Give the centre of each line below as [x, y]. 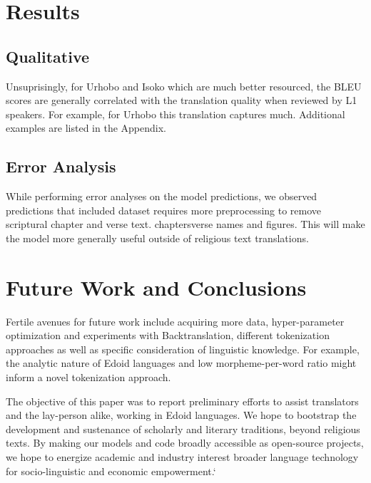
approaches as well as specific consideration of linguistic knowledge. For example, [183, 349]
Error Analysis [61, 166]
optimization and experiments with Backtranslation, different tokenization [168, 335]
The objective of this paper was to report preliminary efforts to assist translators [182, 401]
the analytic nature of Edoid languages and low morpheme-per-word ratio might [181, 363]
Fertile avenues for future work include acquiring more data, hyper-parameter [175, 321]
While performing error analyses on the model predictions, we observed [162, 196]
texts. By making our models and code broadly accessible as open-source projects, [185, 443]
